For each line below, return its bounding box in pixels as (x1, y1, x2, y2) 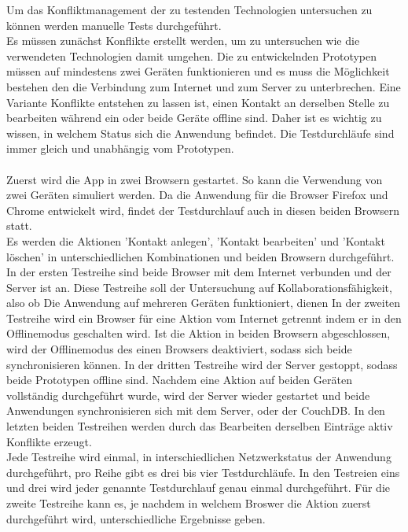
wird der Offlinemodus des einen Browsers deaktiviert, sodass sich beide (6, 341, 352, 357)
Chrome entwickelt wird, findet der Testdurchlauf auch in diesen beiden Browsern (6, 201, 399, 218)
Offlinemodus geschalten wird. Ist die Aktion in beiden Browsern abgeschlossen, (6, 325, 391, 342)
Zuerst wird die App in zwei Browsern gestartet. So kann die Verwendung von (6, 171, 383, 187)
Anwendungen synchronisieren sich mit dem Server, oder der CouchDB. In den (6, 402, 385, 419)
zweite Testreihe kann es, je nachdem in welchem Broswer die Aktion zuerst (6, 495, 371, 511)
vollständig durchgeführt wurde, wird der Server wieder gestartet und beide (6, 386, 370, 403)
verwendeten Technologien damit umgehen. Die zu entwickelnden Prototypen (6, 47, 377, 64)
